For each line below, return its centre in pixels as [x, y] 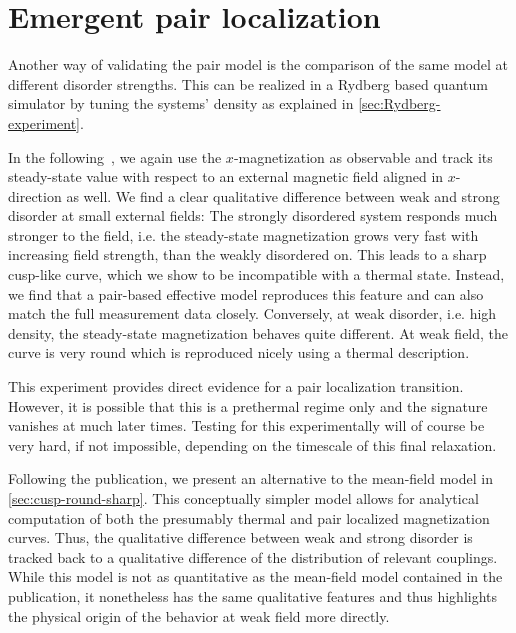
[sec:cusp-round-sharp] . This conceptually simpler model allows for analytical [243, 498]
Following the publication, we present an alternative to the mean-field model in [250, 478]
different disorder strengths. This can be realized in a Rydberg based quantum [248, 83]
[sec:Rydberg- [399, 103]
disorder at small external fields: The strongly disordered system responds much [253, 215]
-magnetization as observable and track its [363, 156]
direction [35, 195]
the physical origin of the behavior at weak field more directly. [199, 615]
